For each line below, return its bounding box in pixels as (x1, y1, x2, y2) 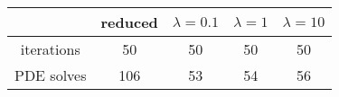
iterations (20, 39, 80, 59)
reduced (100, 12, 158, 32)
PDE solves (14, 65, 87, 85)
